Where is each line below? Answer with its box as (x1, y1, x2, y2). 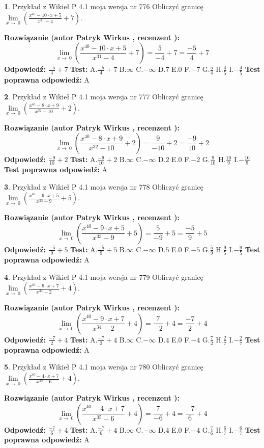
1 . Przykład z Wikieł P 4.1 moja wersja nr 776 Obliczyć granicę (4, 1, 203, 11)
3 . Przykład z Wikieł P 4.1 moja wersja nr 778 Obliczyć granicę (4, 181, 203, 192)
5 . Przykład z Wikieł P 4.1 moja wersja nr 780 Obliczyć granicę (4, 361, 203, 372)
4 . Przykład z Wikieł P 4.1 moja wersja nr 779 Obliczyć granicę (4, 271, 203, 282)
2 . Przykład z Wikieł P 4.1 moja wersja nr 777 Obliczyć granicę (4, 91, 203, 102)
